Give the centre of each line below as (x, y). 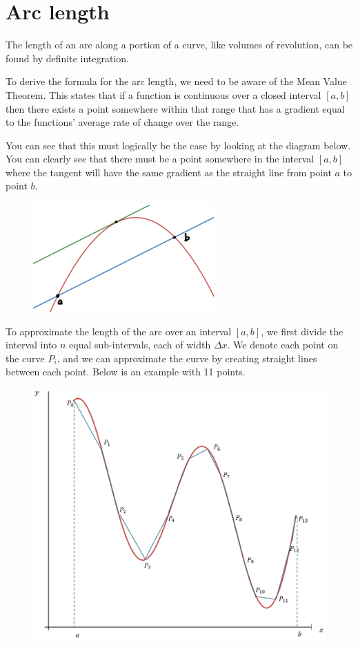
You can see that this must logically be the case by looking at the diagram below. (178, 145)
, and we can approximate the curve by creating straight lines (187, 358)
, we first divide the (302, 331)
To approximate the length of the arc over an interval (119, 331)
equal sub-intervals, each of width (140, 345)
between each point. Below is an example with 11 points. (126, 372)
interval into (31, 345)
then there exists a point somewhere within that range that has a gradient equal (175, 108)
